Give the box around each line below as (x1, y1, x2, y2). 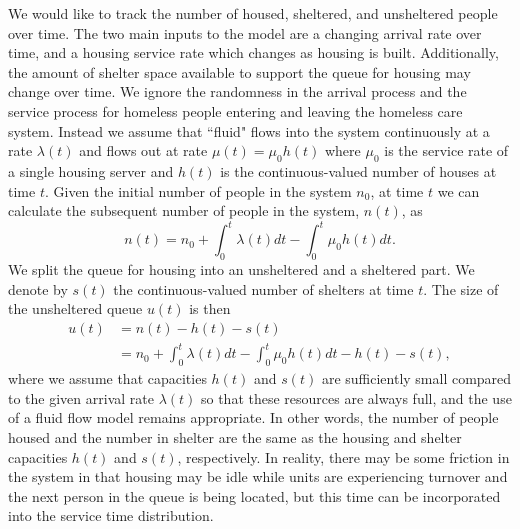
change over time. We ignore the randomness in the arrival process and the (8, 81, 467, 102)
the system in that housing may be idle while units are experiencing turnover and (8, 466, 508, 487)
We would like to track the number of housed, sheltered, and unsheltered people (8, 3, 498, 23)
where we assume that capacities (8, 368, 207, 389)
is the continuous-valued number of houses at (220, 160, 497, 181)
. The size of (423, 278, 499, 299)
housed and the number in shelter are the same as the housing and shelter (8, 426, 462, 447)
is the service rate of (384, 140, 509, 161)
